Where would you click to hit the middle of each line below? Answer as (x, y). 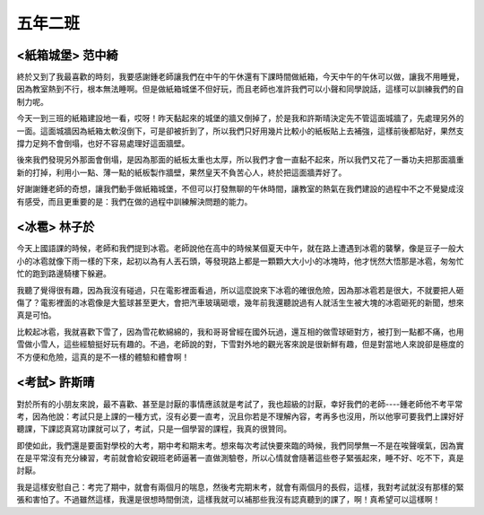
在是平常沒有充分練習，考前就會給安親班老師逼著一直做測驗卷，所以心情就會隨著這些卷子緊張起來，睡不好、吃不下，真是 (240, 458)
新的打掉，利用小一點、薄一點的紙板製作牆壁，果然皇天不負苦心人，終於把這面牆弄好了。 (181, 172)
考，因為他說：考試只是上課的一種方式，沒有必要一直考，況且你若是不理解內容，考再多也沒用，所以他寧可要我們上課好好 (240, 416)
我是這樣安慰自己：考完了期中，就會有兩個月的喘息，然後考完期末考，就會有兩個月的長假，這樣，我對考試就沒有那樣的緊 (240, 487)
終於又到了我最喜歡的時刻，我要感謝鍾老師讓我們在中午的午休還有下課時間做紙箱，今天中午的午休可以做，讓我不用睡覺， (240, 77)
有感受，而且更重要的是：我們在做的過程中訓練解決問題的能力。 (134, 201)
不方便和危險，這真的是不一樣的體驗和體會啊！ (103, 357)
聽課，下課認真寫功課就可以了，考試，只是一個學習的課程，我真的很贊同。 (154, 429)
